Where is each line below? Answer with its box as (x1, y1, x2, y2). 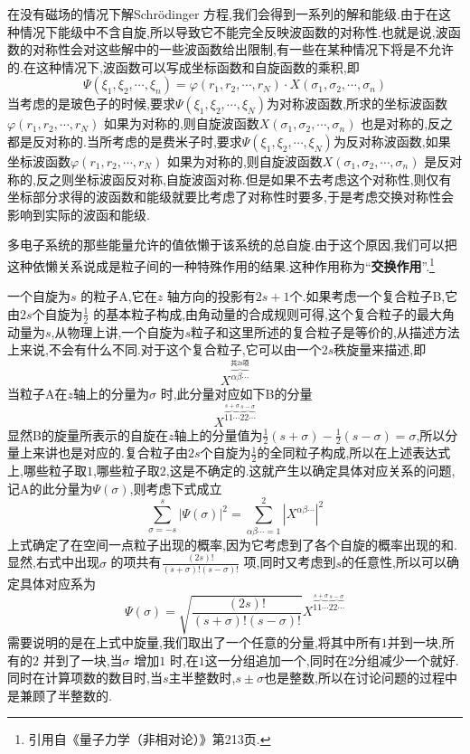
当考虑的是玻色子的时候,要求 (7, 94, 175, 113)
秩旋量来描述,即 (334, 340, 427, 359)
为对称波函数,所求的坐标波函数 (266, 94, 447, 113)
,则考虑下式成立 (129, 478, 222, 497)
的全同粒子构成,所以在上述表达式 (257, 443, 451, 462)
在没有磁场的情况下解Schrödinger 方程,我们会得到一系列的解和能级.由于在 (7, 5, 438, 23)
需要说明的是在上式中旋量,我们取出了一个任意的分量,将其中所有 (7, 632, 381, 651)
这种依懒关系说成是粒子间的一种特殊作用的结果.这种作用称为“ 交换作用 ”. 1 (7, 253, 435, 275)
